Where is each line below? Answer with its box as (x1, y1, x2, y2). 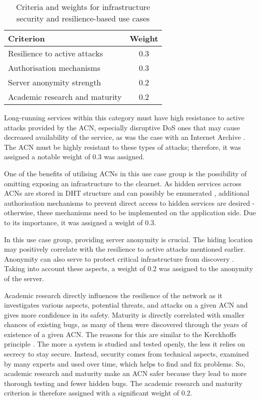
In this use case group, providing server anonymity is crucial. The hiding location (4, 234, 253, 244)
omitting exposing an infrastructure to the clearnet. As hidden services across (4, 178, 241, 188)
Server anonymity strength (8, 76, 101, 88)
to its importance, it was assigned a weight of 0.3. (4, 217, 156, 227)
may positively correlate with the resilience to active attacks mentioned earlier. (4, 244, 245, 254)
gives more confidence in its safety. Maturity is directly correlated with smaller (4, 309, 245, 320)
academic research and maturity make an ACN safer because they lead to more (4, 368, 247, 379)
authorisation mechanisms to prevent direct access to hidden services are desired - (4, 197, 255, 208)
